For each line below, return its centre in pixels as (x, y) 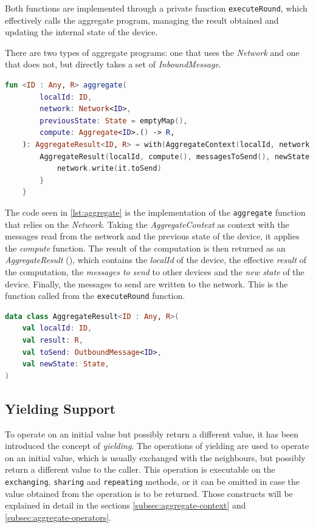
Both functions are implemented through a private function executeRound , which (156, 8)
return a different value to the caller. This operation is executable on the (140, 469)
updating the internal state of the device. (81, 32)
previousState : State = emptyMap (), (114, 121)
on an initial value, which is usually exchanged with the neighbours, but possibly (155, 457)
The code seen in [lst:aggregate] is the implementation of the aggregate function (155, 212)
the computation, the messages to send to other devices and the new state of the (155, 272)
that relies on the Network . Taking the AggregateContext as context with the (147, 224)
